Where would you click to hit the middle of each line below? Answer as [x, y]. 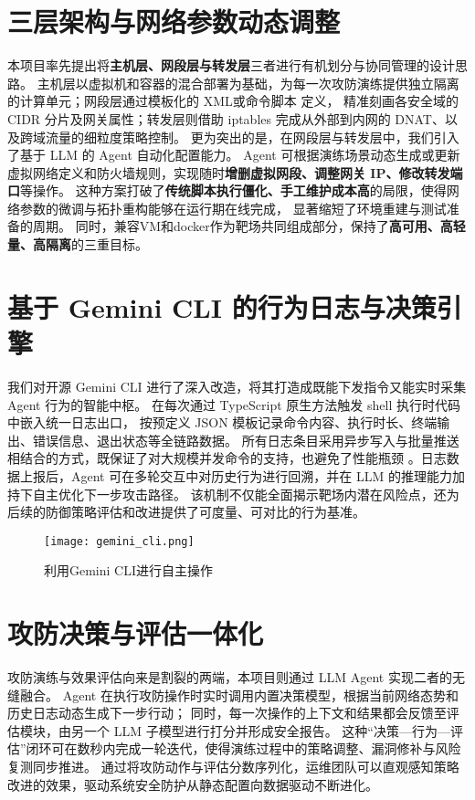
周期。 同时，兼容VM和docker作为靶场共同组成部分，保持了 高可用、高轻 [249, 226]
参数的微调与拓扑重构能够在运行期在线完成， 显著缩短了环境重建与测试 [233, 208]
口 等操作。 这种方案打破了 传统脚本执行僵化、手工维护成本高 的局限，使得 [227, 190]
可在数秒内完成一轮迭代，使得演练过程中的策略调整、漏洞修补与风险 [256, 748]
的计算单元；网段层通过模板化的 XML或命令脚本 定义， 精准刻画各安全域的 [233, 101]
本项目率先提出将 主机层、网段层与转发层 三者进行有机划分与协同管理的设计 [231, 65]
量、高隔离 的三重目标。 [78, 244]
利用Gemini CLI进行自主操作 [129, 570]
